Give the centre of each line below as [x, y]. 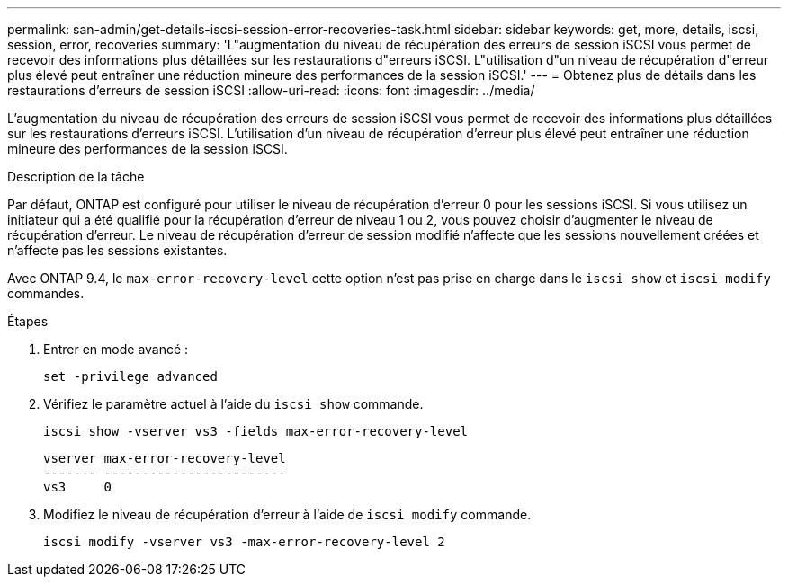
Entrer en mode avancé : [116, 349]
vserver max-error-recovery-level [165, 458]
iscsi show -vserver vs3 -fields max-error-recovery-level [256, 431]
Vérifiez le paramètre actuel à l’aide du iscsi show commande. [233, 404]
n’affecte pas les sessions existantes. [117, 250]
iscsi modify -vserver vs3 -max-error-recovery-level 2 [244, 542]
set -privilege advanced [130, 376]
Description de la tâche [76, 177]
